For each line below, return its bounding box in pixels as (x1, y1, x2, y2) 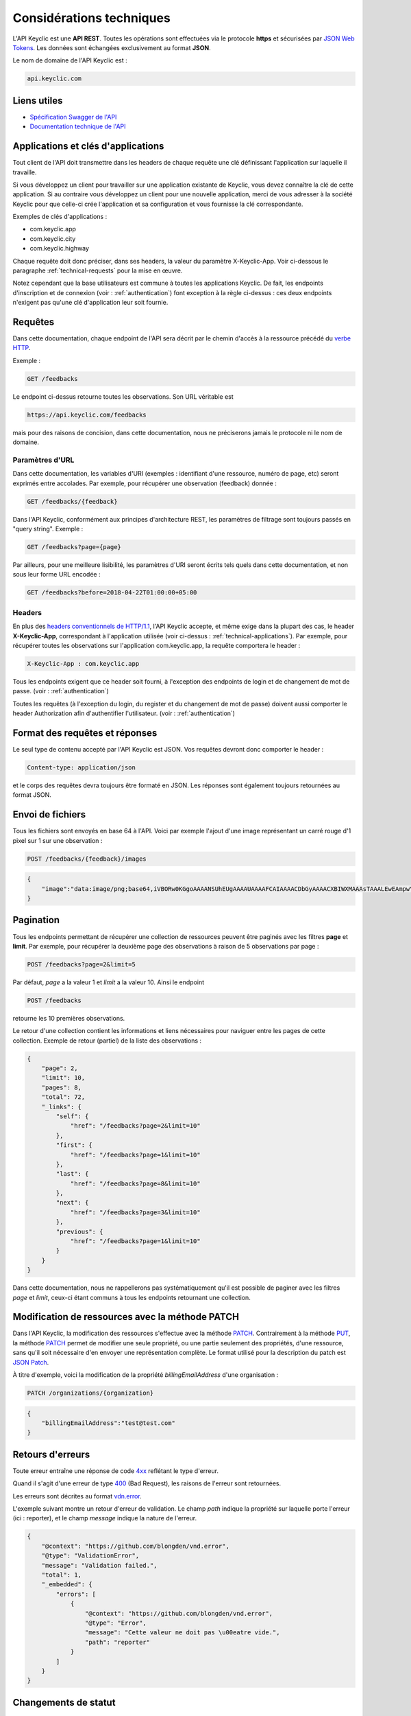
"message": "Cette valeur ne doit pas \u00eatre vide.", (84, 1629, 280, 1636)
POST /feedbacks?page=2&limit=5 (27, 960, 136, 968)
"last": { (55, 1170, 89, 1178)
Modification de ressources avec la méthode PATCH (12, 1311, 240, 1323)
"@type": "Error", (84, 1619, 147, 1627)
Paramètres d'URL (12, 455, 75, 465)
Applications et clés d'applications (12, 141, 164, 152)
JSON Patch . (12, 1358, 49, 1366)
